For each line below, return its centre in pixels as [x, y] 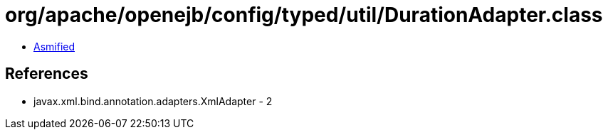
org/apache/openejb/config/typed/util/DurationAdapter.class [304, 15]
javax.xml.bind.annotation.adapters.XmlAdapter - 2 [153, 101]
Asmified [54, 46]
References [47, 74]
